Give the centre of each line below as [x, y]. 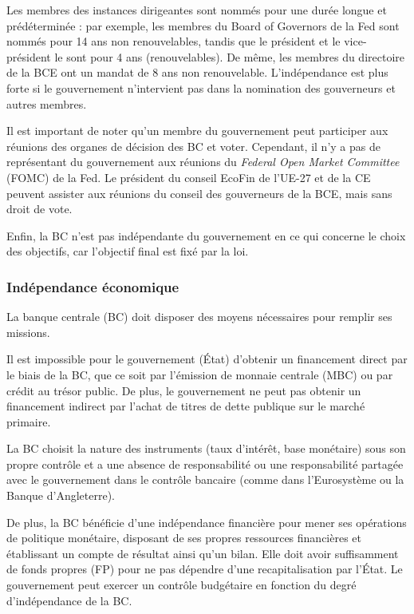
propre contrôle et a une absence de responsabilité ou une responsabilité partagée [205, 463]
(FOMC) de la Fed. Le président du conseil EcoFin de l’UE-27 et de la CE [189, 177]
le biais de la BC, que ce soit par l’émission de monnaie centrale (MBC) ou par [200, 374]
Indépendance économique [93, 286]
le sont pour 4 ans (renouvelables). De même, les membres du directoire [229, 56]
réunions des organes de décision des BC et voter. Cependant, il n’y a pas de [193, 146]
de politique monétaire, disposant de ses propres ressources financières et [184, 538]
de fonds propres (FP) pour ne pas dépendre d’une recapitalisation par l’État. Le [205, 569]
